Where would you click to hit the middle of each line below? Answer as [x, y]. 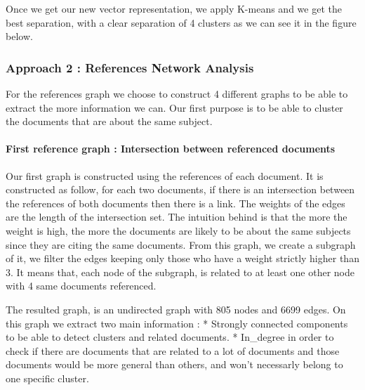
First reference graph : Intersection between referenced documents [171, 149]
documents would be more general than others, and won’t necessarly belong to [174, 364]
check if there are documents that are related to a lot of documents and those [173, 350]
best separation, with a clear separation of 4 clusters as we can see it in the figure [181, 22]
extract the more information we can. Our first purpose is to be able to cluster [174, 107]
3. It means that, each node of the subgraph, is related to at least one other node [180, 272]
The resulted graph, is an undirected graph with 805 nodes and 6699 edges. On [176, 309]
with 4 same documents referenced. [81, 286]
